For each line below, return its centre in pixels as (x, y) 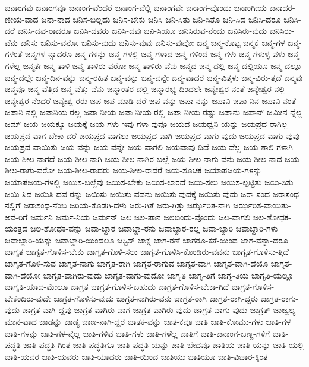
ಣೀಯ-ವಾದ (22, 19)
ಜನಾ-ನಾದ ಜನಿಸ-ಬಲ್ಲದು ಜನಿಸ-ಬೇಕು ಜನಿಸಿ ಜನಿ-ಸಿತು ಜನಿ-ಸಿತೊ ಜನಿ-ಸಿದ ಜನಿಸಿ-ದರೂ (161, 19)
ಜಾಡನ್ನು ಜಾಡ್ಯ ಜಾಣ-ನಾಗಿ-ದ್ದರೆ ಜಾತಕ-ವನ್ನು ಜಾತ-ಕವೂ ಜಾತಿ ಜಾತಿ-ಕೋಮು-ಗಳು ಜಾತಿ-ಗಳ (165, 322)
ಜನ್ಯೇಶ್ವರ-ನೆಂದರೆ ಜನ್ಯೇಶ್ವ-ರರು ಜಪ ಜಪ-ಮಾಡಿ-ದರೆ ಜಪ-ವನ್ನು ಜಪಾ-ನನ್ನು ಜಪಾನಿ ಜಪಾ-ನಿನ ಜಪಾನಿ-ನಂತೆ (151, 100)
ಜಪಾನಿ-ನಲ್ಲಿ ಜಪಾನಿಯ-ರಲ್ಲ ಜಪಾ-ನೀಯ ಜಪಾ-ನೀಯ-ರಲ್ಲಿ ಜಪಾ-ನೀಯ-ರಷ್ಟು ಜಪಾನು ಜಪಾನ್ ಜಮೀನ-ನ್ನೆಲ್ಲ (154, 112)
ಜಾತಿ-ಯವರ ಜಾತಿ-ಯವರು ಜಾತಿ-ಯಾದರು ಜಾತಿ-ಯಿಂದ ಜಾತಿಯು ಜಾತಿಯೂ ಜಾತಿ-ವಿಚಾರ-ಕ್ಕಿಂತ (136, 356)
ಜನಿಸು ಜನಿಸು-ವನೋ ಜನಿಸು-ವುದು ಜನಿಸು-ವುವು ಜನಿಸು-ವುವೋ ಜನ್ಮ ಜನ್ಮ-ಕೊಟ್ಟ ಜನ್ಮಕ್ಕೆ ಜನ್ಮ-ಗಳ (153, 42)
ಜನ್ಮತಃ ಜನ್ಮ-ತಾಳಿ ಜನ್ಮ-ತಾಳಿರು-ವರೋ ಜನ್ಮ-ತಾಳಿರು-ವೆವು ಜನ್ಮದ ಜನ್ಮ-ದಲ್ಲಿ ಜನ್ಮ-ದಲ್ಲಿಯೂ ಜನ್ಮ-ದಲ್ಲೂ (162, 65)
